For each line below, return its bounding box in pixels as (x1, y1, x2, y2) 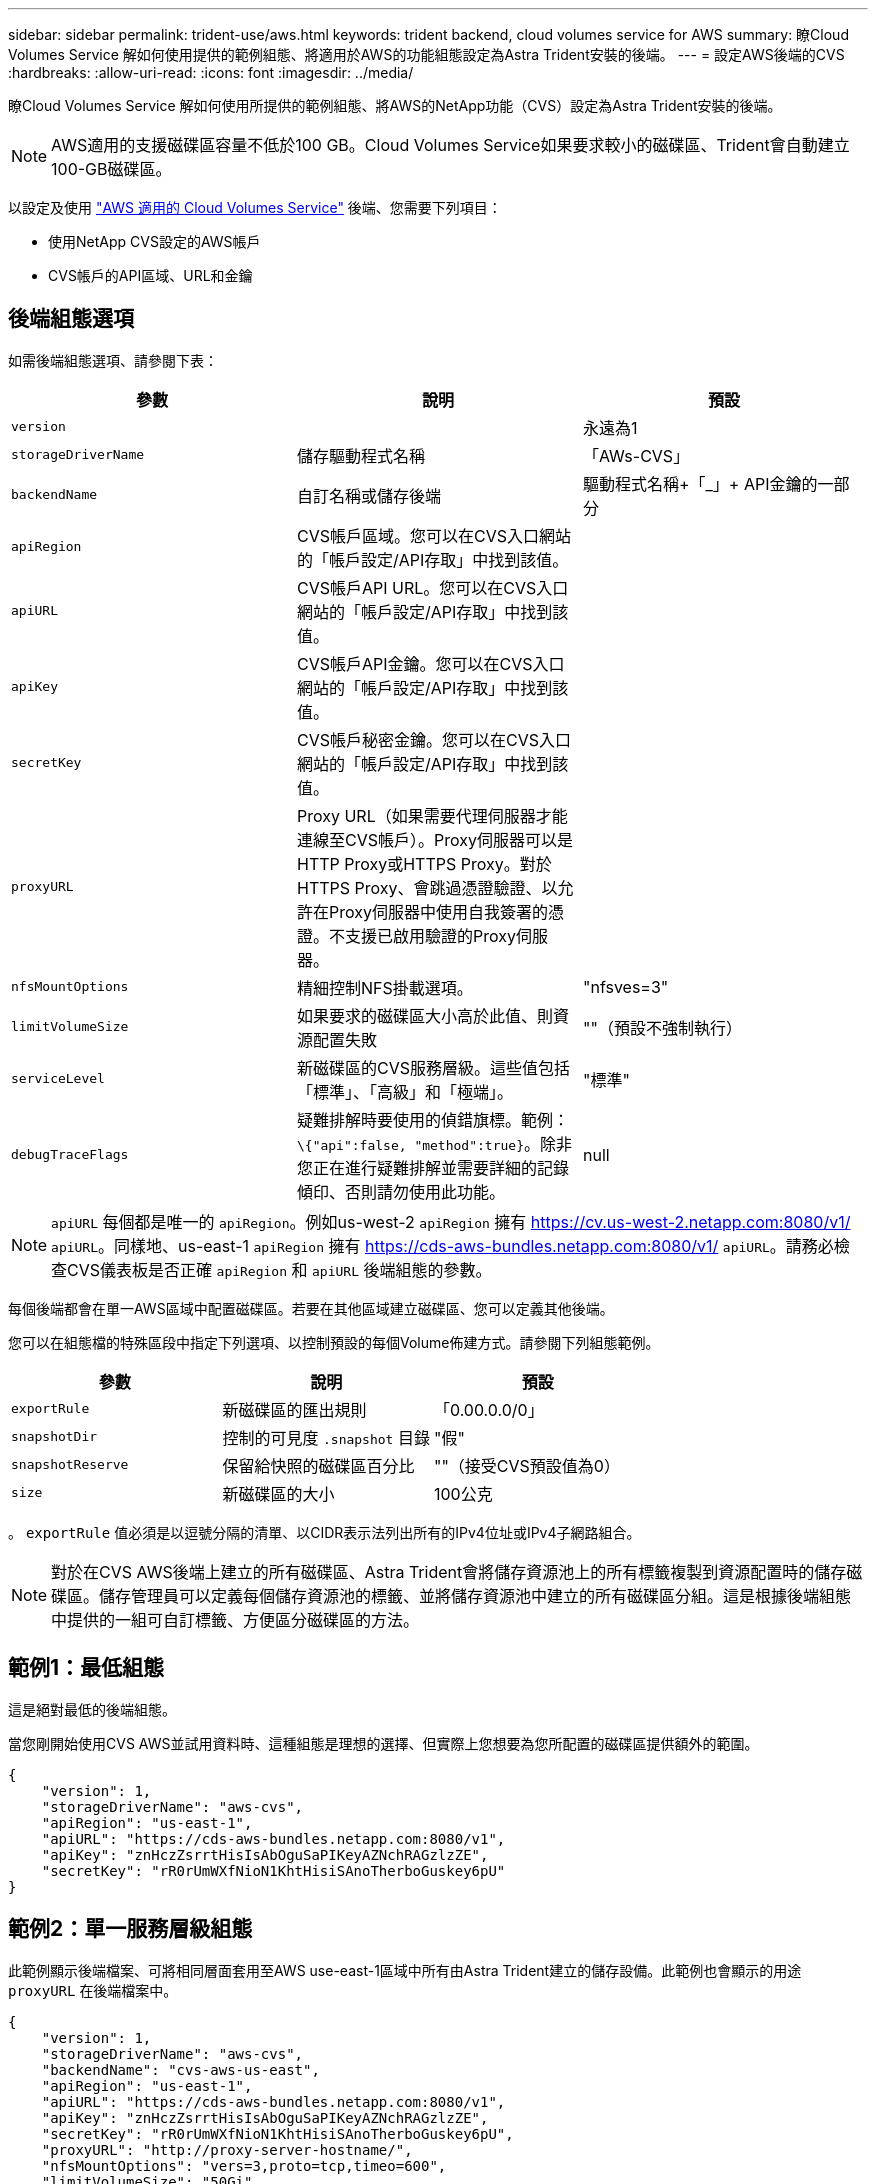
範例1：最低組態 (8, 1655, 165, 1681)
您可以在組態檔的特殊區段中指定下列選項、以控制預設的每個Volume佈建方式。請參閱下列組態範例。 (8, 1333, 660, 1351)
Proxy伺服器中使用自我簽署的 (328, 901, 548, 922)
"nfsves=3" (582, 976, 669, 997)
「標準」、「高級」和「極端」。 (296, 1081, 513, 1102)
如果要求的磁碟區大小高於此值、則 (296, 1005, 553, 1026)
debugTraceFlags (11, 1147, 129, 1163)
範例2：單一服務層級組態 (8, 1916, 253, 1942)
